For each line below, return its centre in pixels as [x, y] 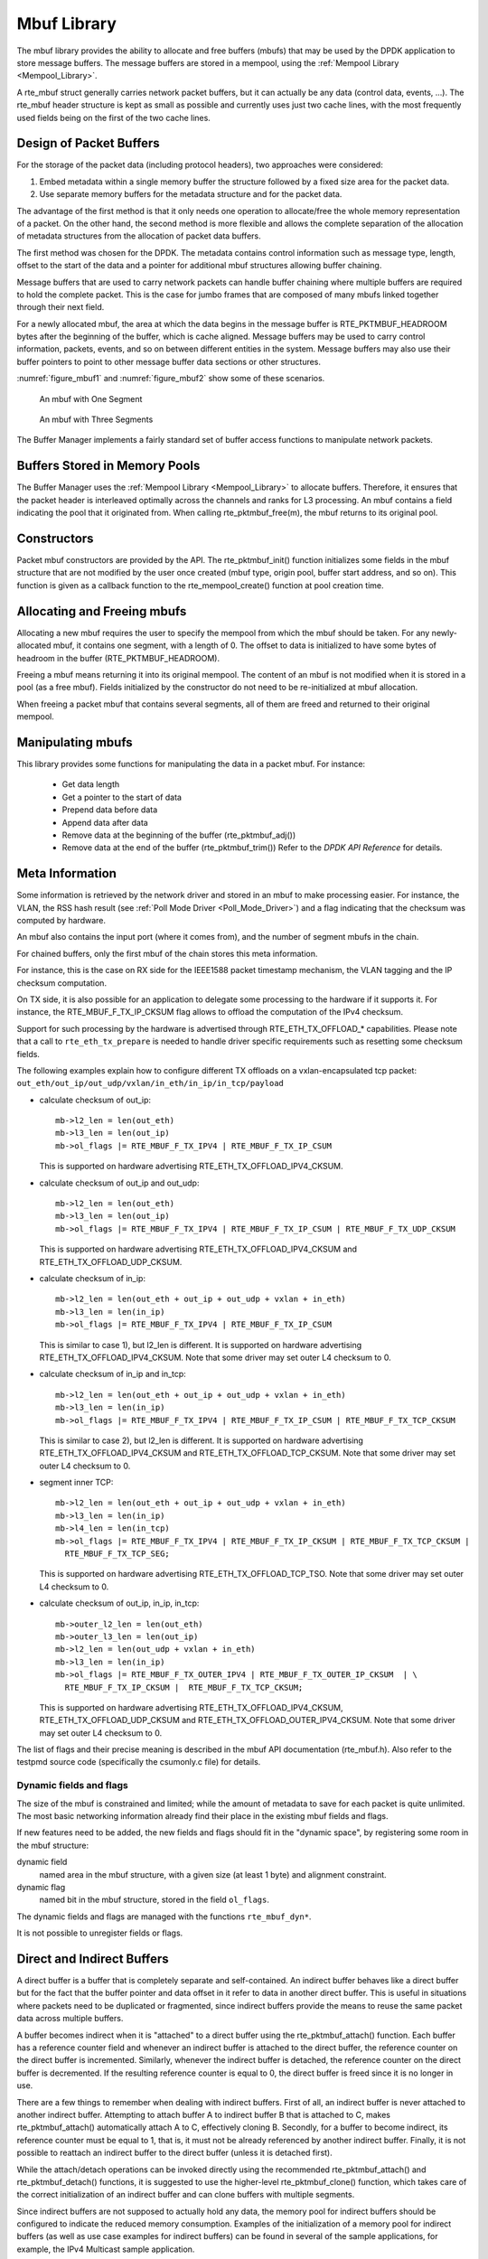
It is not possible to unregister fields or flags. [100, 1933]
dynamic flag [41, 1887]
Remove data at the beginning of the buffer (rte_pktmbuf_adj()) [179, 835]
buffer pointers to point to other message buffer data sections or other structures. [169, 361]
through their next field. [61, 307]
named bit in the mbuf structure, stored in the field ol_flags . [155, 1900]
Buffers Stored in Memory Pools [108, 466]
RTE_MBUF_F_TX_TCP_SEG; [117, 1554]
